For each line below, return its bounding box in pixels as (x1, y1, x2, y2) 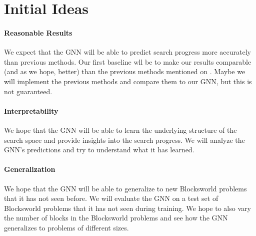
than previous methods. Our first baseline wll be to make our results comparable (4, 56, 251, 67)
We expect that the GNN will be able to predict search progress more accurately (4, 47, 251, 57)
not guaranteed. (4, 86, 52, 96)
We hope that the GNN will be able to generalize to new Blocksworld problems (4, 183, 247, 193)
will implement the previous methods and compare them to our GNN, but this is (4, 76, 252, 86)
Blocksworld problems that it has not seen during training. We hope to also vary (4, 202, 251, 213)
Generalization (4, 164, 55, 174)
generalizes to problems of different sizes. (4, 222, 129, 232)
